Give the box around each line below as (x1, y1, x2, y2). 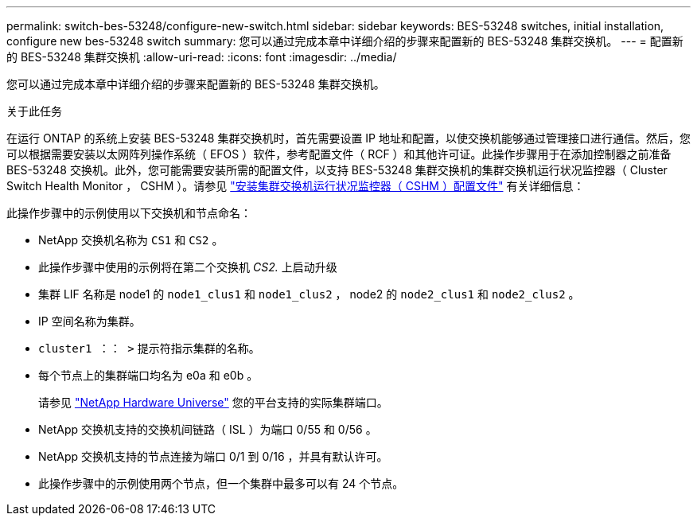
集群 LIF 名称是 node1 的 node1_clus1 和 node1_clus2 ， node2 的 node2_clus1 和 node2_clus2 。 (38, 287, 580, 301)
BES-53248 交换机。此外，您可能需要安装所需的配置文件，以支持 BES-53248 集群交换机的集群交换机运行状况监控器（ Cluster (6, 163, 668, 177)
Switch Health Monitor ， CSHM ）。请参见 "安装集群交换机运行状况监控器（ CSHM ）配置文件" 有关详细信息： (6, 179, 585, 193)
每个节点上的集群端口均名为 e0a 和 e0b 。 (38, 368, 259, 382)
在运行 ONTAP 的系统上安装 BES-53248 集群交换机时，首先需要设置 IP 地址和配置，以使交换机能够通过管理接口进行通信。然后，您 (6, 131, 691, 145)
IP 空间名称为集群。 (38, 314, 141, 328)
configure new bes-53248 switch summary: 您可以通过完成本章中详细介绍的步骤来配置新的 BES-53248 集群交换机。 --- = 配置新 (6, 34, 683, 48)
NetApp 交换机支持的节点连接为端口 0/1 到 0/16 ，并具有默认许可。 (38, 450, 388, 463)
